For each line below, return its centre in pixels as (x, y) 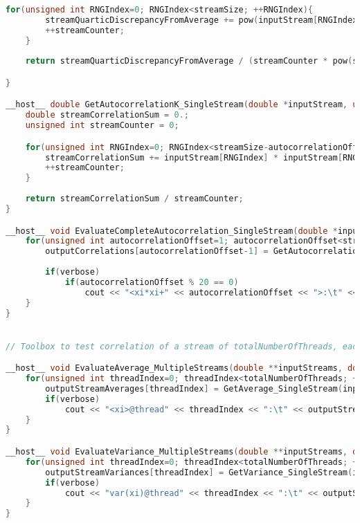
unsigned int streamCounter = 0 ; (102, 126)
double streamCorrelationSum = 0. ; (107, 115)
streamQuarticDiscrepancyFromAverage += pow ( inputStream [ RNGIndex (201, 20)
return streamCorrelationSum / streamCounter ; (134, 199)
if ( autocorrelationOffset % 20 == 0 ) (152, 282)
